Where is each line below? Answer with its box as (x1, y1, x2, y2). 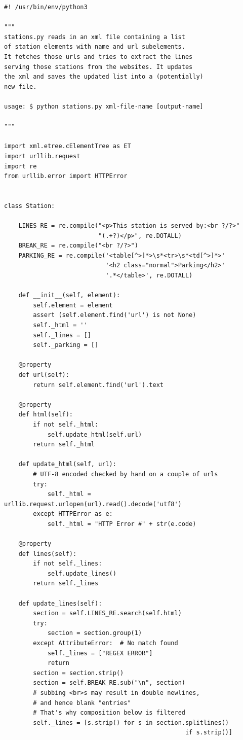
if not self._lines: (33, 560, 102, 568)
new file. (4, 83, 37, 90)
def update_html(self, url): (18, 461, 116, 468)
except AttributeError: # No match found (33, 640, 178, 647)
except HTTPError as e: (33, 510, 113, 518)
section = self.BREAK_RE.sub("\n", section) (33, 679, 185, 687)
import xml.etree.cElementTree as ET (4, 143, 131, 150)
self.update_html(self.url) (47, 431, 142, 438)
